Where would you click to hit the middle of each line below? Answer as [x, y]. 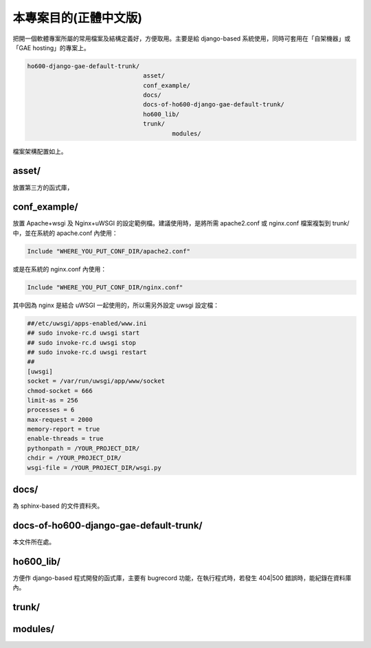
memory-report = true [64, 429]
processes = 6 [51, 410]
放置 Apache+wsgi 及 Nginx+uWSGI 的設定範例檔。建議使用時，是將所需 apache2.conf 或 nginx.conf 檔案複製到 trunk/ [181, 223]
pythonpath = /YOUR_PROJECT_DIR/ [83, 448]
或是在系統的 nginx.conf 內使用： [59, 269]
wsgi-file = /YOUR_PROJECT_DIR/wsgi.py [94, 468]
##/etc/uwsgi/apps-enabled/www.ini [87, 323]
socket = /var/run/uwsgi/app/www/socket [96, 381]
